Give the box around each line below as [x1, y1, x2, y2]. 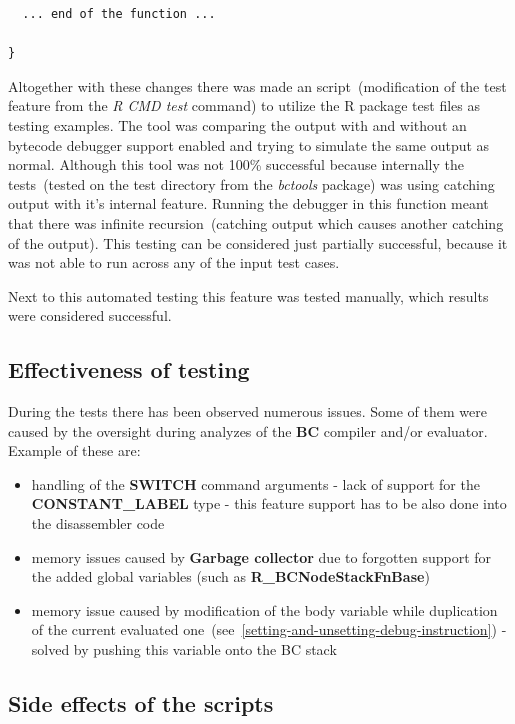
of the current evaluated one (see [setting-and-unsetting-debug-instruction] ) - [31, 619, 507, 640]
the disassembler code [31, 513, 165, 534]
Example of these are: [8, 440, 141, 461]
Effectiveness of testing [8, 354, 250, 385]
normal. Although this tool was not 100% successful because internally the [8, 154, 464, 175]
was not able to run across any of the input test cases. [8, 252, 340, 273]
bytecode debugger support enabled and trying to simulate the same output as [8, 134, 490, 155]
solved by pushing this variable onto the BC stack [31, 639, 337, 660]
